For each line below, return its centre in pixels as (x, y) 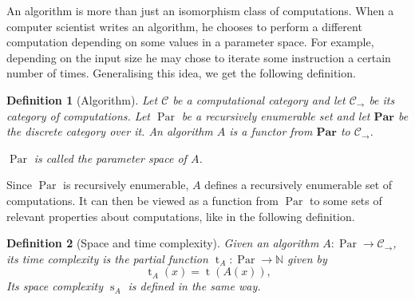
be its (382, 99)
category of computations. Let (78, 115)
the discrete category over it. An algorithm (110, 131)
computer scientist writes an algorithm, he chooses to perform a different (184, 26)
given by (307, 258)
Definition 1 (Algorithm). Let (82, 99)
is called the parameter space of (110, 158)
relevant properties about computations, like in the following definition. (181, 216)
